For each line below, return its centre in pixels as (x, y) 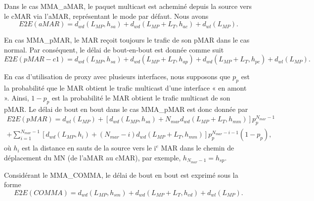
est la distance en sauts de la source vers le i (89, 148)
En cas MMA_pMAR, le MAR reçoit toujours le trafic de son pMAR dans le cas (127, 40)
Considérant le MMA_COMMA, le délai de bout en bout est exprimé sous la (121, 175)
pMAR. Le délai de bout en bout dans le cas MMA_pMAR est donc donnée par (126, 109)
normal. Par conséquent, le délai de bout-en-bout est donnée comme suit (114, 49)
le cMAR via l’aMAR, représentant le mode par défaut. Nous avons (106, 16)
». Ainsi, (17, 97)
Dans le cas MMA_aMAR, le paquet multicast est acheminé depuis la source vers (128, 6)
